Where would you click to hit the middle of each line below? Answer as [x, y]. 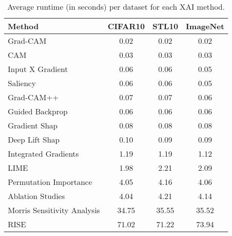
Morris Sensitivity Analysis [54, 210]
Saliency [22, 83]
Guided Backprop [38, 111]
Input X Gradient [38, 69]
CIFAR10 [126, 26]
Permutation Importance [50, 182]
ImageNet [205, 26]
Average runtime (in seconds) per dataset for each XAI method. [116, 7]
